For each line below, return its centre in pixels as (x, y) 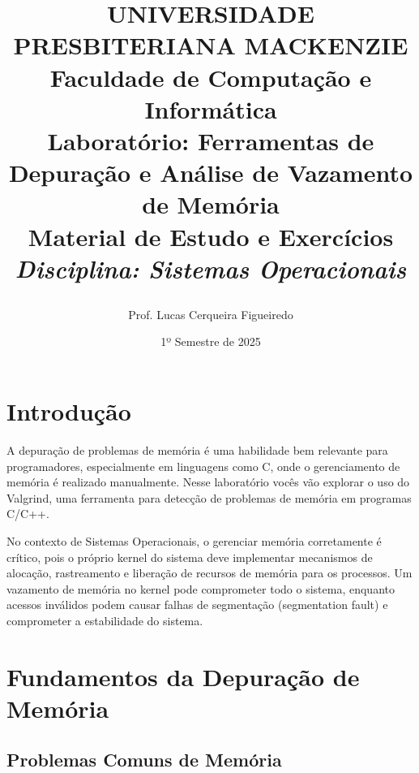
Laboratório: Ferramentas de (211, 140)
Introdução (69, 411)
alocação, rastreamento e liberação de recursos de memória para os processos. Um (209, 573)
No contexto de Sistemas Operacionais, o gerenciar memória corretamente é (194, 540)
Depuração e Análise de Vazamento (211, 173)
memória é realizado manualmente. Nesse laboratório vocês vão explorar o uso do (208, 482)
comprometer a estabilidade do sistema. (105, 620)
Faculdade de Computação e (211, 77)
